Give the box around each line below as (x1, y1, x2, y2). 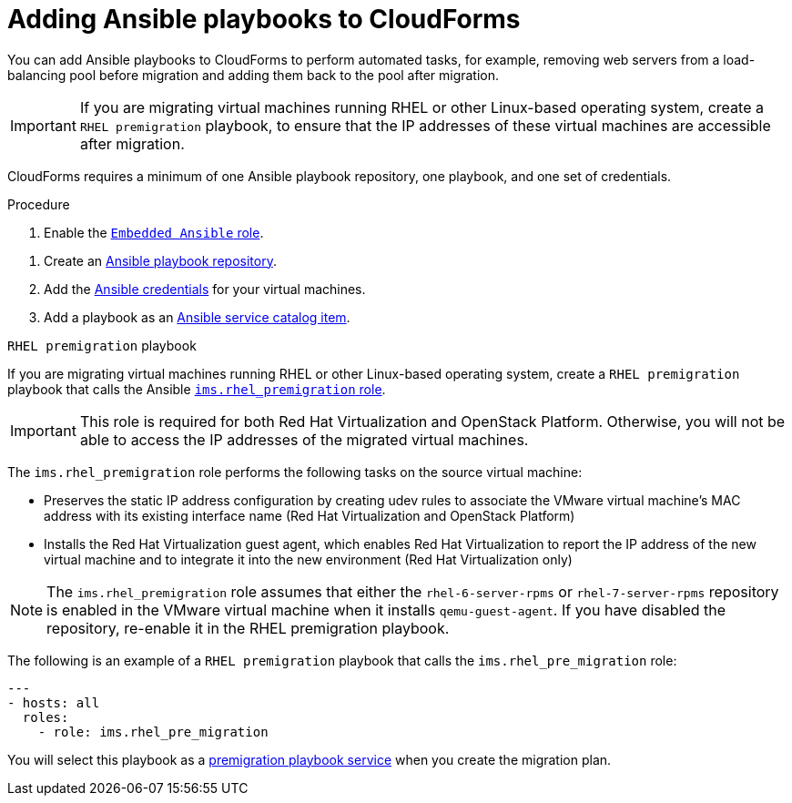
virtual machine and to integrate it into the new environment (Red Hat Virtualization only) (44, 551, 573, 567)
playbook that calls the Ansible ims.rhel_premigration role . (7, 381, 386, 397)
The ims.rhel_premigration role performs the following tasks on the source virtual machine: (7, 463, 583, 480)
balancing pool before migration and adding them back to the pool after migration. (7, 66, 500, 83)
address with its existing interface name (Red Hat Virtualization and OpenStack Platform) (44, 507, 575, 523)
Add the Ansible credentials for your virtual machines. (44, 280, 366, 297)
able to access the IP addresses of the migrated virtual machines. (79, 430, 529, 449)
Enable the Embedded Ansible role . (44, 224, 264, 240)
